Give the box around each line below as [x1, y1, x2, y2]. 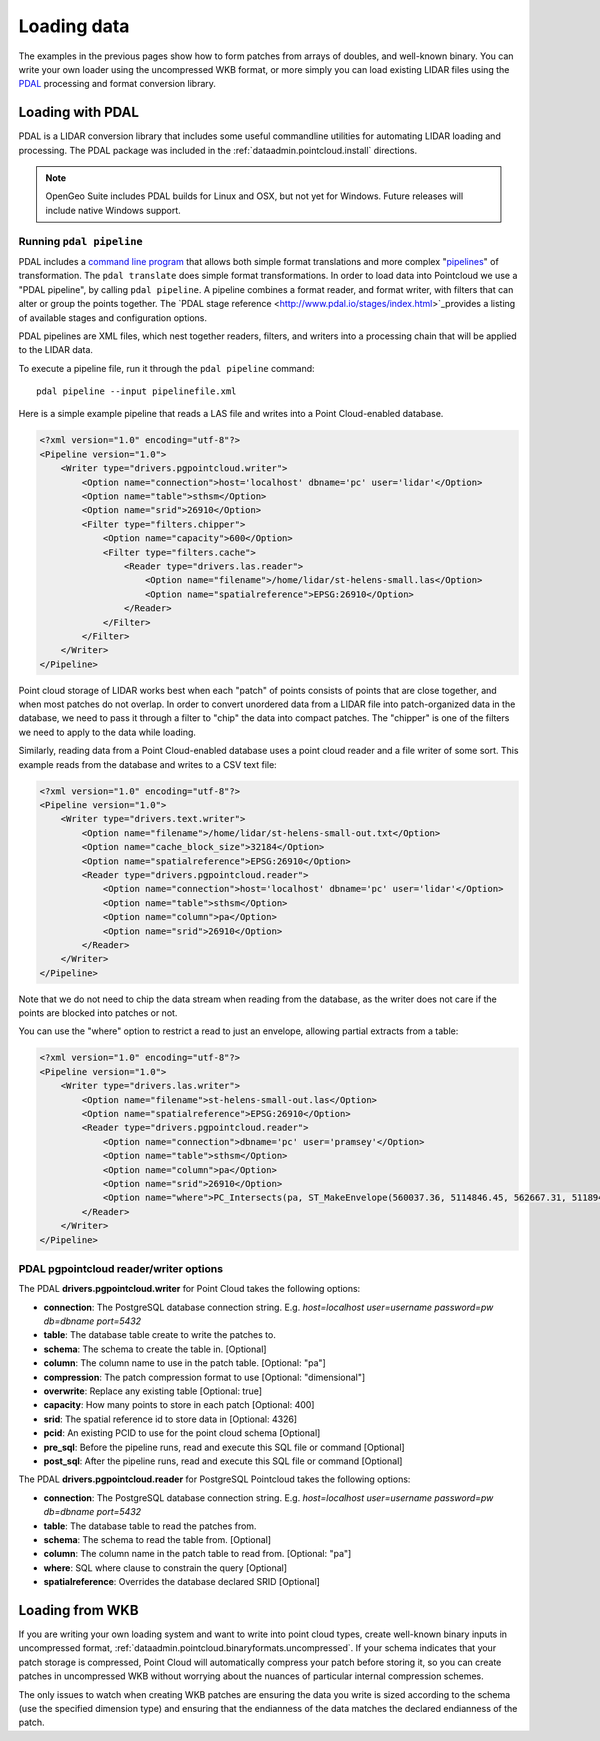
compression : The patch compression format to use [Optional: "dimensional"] [43, 1371, 366, 1383]
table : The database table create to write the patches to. [43, 1329, 277, 1341]
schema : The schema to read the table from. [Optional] [43, 1533, 272, 1545]
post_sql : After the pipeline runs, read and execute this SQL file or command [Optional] [43, 1455, 403, 1467]
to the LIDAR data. [18, 344, 94, 356]
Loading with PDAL [18, 104, 140, 121]
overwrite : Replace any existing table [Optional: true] [43, 1385, 263, 1397]
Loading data [18, 15, 130, 37]
